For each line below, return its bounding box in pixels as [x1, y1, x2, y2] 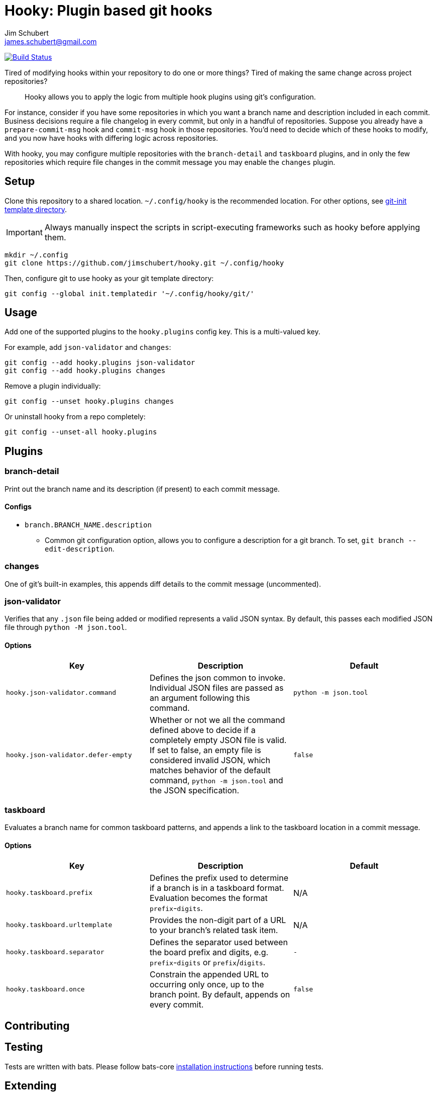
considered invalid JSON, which [149, 755, 270, 765]
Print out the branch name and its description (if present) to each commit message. [5, 484, 280, 493]
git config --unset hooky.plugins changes [5, 397, 174, 406]
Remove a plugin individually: [5, 382, 101, 391]
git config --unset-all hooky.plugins [5, 428, 157, 436]
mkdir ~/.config [5, 250, 68, 259]
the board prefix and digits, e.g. [149, 947, 269, 957]
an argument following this [149, 692, 250, 703]
